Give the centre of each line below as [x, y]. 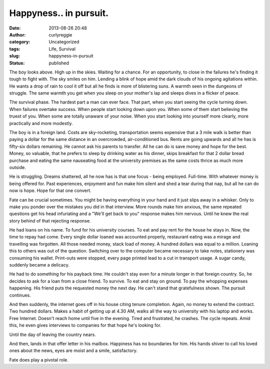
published [59, 63]
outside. [17, 167]
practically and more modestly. [41, 123]
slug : [14, 56]
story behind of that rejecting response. [50, 220]
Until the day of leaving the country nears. [52, 334]
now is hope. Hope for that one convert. [50, 190]
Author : [17, 34]
